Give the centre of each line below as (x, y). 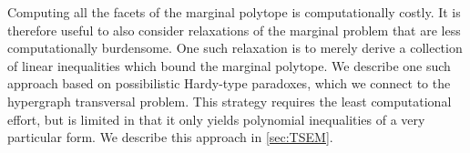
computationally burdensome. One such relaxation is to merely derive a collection (235, 48)
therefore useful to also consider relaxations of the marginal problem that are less (234, 30)
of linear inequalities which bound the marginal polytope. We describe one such (229, 65)
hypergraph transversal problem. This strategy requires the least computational (230, 101)
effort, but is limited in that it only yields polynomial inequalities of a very (216, 119)
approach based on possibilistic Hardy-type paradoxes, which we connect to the (229, 83)
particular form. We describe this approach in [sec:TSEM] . (170, 137)
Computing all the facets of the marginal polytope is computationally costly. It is (234, 12)
